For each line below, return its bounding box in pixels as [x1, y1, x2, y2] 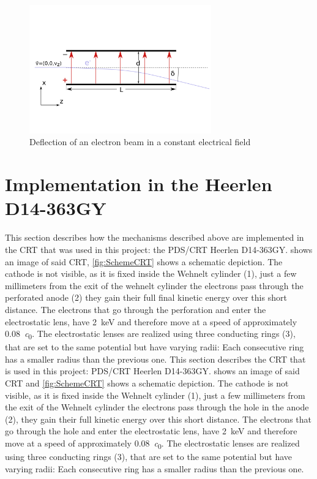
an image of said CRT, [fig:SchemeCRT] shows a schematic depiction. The [5, 255, 283, 268]
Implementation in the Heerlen [5, 172, 272, 197]
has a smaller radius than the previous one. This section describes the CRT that [5, 352, 306, 365]
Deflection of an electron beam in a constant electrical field [29, 135, 251, 148]
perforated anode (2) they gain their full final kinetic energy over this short [5, 291, 287, 304]
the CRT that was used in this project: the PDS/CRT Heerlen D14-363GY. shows [5, 243, 313, 255]
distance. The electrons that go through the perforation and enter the [5, 303, 266, 315]
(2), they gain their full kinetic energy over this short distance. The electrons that [5, 412, 312, 425]
